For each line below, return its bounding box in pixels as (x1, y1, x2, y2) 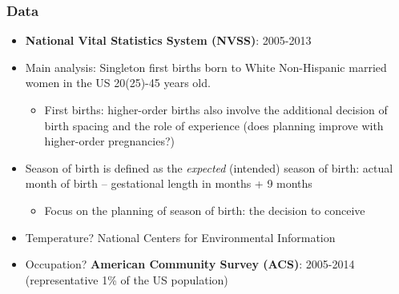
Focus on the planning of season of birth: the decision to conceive (44, 201, 365, 218)
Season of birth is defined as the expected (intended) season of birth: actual (25, 159, 393, 176)
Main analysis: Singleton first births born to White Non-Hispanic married (25, 58, 387, 75)
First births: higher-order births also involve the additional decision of (44, 101, 388, 117)
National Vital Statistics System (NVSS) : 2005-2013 (25, 32, 312, 49)
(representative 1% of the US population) (25, 271, 228, 288)
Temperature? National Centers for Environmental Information (25, 228, 336, 245)
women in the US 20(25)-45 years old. (25, 74, 211, 91)
